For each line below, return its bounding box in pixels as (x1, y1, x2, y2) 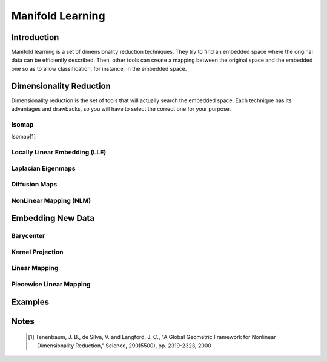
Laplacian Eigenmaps (11, 164, 76, 173)
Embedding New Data (11, 213, 95, 223)
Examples (11, 297, 50, 307)
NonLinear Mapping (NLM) (11, 196, 91, 205)
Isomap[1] (11, 133, 36, 140)
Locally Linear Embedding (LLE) (11, 148, 107, 157)
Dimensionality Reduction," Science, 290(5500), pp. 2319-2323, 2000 (37, 342, 212, 349)
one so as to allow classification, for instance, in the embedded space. (11, 65, 187, 72)
